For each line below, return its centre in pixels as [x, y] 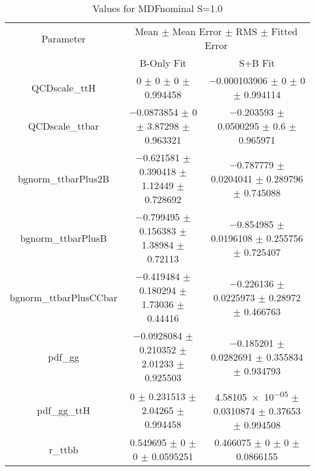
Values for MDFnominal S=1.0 [157, 8]
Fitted [284, 31]
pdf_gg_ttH [64, 410]
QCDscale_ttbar [64, 126]
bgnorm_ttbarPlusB [64, 238]
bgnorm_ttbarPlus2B [64, 178]
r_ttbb [64, 449]
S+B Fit [257, 63]
